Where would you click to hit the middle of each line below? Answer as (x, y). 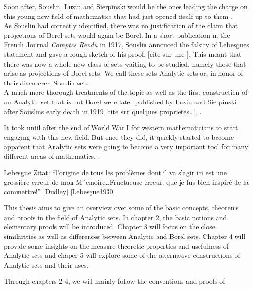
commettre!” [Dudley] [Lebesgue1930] (60, 191)
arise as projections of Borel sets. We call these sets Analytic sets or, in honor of (124, 73)
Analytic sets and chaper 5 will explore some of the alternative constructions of (122, 255)
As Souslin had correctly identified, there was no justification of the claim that (121, 25)
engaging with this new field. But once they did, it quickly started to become (119, 137)
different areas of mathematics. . (52, 156)
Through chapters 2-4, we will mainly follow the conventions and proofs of (115, 281)
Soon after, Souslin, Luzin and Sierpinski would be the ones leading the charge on (126, 6)
